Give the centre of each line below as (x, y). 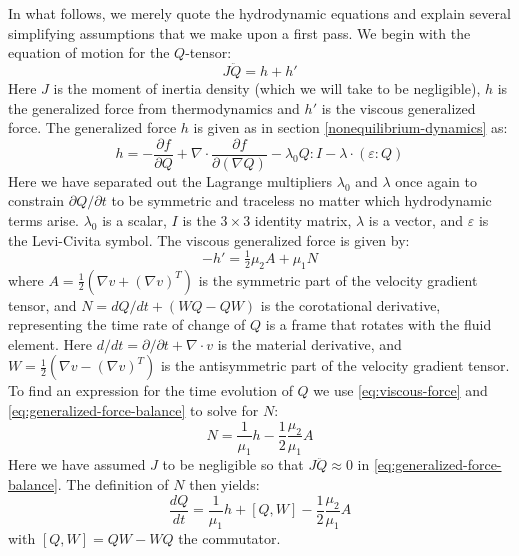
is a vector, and (416, 220)
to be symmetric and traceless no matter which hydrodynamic (301, 200)
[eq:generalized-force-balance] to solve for (133, 409)
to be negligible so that (233, 464)
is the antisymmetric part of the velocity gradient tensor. (335, 365)
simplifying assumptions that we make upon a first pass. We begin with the (239, 32)
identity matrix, (303, 220)
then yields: (224, 483)
